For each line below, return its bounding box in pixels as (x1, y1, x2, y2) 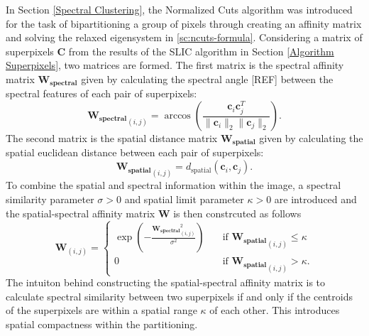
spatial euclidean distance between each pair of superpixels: (6, 145, 264, 160)
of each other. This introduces (209, 303, 340, 318)
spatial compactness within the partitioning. (6, 316, 198, 331)
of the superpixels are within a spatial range (6, 303, 197, 318)
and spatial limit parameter (124, 191, 244, 206)
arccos (164, 111, 191, 121)
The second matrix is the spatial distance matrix (6, 131, 218, 146)
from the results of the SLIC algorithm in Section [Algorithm (68, 43, 334, 58)
